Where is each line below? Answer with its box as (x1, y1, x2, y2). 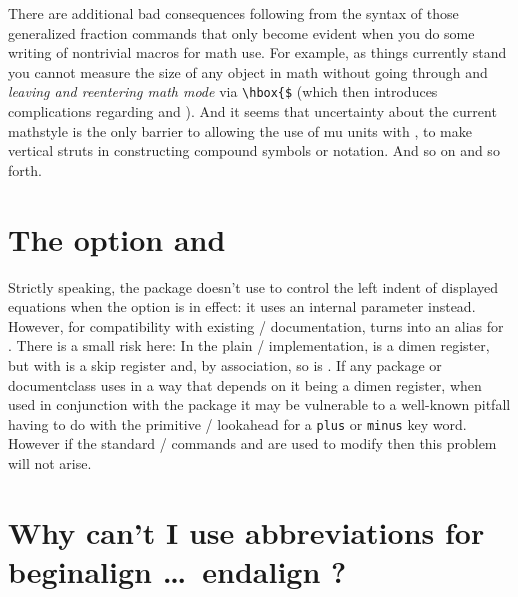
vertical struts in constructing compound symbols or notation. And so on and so (8, 140, 500, 161)
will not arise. (8, 452, 92, 473)
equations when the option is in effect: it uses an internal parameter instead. (8, 296, 476, 317)
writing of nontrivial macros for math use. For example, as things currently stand (8, 42, 507, 63)
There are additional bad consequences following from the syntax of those (8, 3, 459, 23)
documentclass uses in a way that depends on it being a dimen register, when (8, 374, 482, 395)
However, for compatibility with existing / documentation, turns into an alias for (8, 315, 504, 336)
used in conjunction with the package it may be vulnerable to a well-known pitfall (8, 394, 511, 415)
